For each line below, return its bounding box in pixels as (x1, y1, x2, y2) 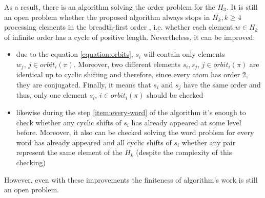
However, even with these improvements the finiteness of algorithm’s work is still (4, 174, 258, 185)
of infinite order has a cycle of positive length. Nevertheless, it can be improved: (4, 31, 255, 42)
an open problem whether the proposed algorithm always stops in (4, 11, 210, 22)
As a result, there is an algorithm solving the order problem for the (4, 2, 215, 12)
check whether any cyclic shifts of (16, 117, 121, 127)
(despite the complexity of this (136, 147, 232, 158)
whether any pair (181, 137, 236, 147)
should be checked (147, 90, 203, 100)
